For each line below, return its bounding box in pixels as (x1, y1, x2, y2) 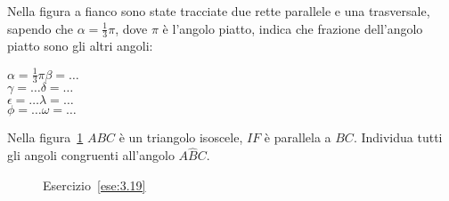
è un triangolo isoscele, (118, 128, 243, 147)
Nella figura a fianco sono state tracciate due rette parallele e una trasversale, (7, 2, 430, 20)
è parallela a (264, 128, 331, 147)
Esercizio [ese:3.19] (43, 175, 146, 194)
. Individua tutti (353, 128, 443, 147)
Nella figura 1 (7, 128, 84, 147)
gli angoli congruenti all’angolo (7, 146, 175, 165)
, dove (115, 19, 148, 37)
